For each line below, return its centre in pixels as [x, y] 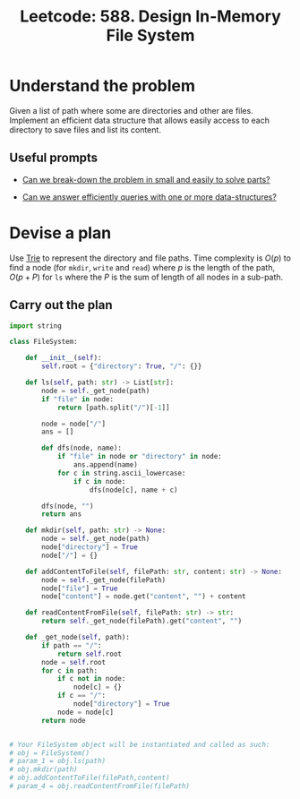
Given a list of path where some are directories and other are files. [131, 110]
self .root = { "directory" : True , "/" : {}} [122, 366]
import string [36, 326]
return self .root [90, 654]
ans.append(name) [106, 465]
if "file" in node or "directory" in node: [139, 457]
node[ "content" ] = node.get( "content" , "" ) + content [144, 597]
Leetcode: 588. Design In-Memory [150, 17]
